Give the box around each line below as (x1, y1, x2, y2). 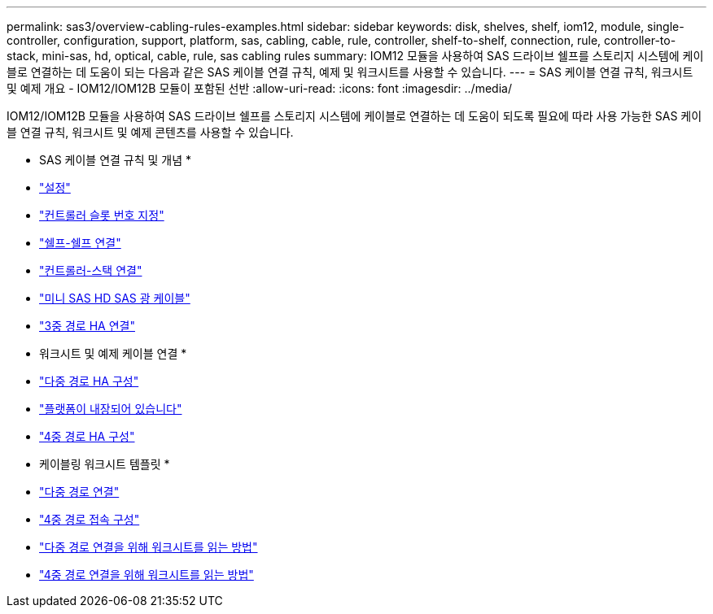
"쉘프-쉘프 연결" (39, 236, 121, 250)
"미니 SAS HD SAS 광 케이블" (39, 291, 190, 305)
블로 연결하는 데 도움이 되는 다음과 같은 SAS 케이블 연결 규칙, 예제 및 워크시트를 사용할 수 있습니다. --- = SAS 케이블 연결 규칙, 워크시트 (7, 65, 693, 79)
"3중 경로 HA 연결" (39, 319, 135, 333)
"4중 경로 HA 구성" (39, 429, 135, 443)
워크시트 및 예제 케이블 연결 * (39, 346, 187, 360)
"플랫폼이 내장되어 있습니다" (39, 402, 182, 416)
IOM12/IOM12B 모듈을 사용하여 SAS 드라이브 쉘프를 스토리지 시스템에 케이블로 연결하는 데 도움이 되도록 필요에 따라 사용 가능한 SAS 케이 (7, 109, 702, 123)
